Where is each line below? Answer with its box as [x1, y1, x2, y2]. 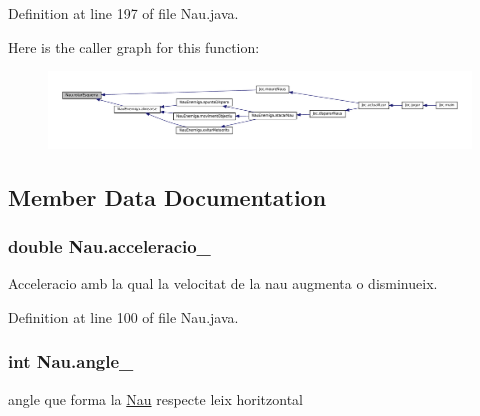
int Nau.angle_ [8, 349, 134, 374]
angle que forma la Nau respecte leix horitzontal [8, 388, 303, 409]
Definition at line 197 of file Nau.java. [8, 3, 239, 23]
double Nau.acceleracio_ [8, 233, 211, 258]
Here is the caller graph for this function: [8, 36, 260, 57]
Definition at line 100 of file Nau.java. [8, 306, 239, 327]
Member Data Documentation [8, 181, 327, 212]
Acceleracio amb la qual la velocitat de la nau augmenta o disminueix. [8, 273, 438, 294]
